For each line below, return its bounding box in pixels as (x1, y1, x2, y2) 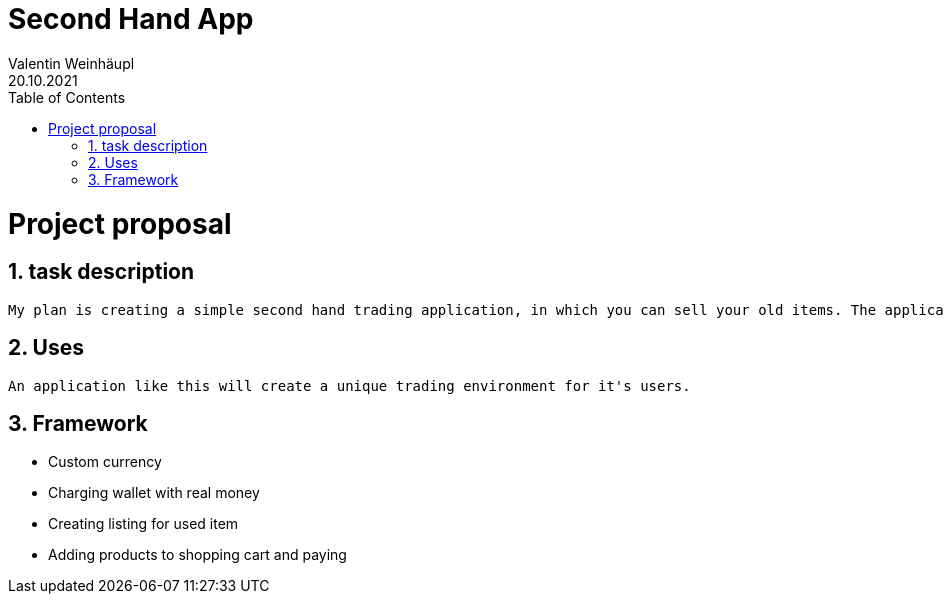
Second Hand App (8, 2, 254, 36)
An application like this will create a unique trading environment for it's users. (8, 377, 691, 394)
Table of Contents (8, 88, 126, 106)
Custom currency (48, 453, 162, 471)
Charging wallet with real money (48, 484, 260, 502)
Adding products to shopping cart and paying (48, 546, 347, 564)
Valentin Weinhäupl (8, 54, 135, 72)
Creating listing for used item (48, 515, 239, 533)
